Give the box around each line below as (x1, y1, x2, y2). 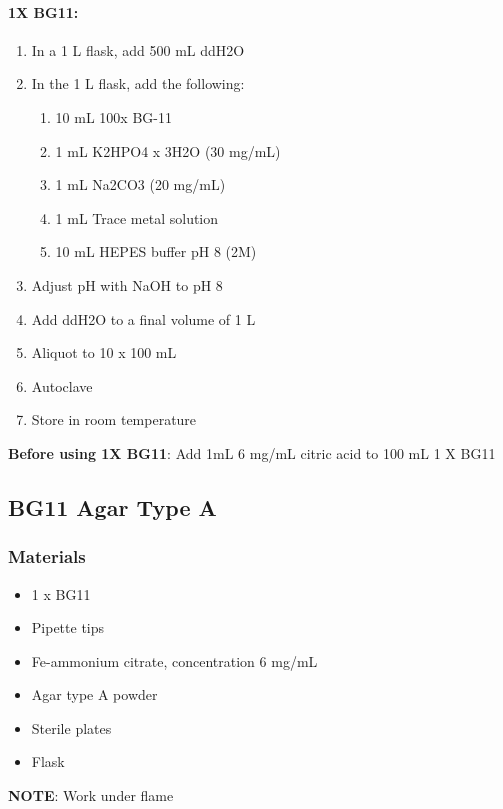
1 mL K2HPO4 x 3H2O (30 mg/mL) (55, 140, 281, 161)
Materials (8, 544, 86, 569)
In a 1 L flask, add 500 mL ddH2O (31, 39, 245, 60)
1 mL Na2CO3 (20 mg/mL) (55, 174, 226, 195)
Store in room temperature (31, 409, 197, 430)
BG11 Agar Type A (8, 491, 217, 522)
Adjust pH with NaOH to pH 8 (31, 274, 223, 295)
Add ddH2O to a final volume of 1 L (31, 308, 256, 329)
